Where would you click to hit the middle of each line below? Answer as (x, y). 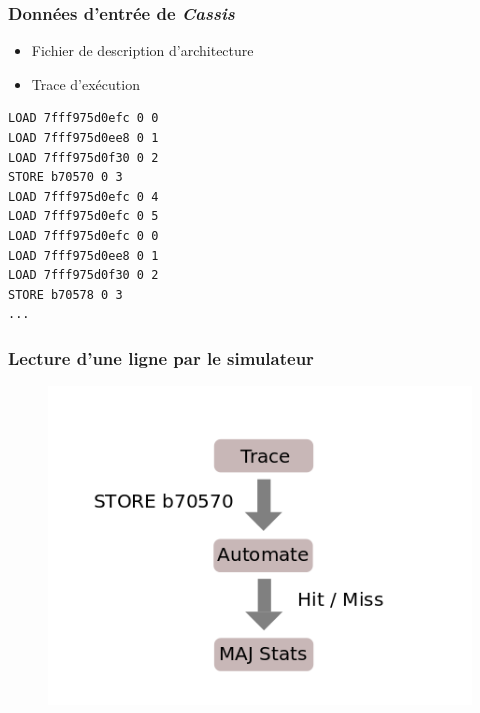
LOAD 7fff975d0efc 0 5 (83, 216)
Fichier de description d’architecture (142, 50)
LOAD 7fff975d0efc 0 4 (83, 196)
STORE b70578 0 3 (65, 294)
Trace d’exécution (85, 83)
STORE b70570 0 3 (65, 177)
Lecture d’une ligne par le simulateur (161, 357)
